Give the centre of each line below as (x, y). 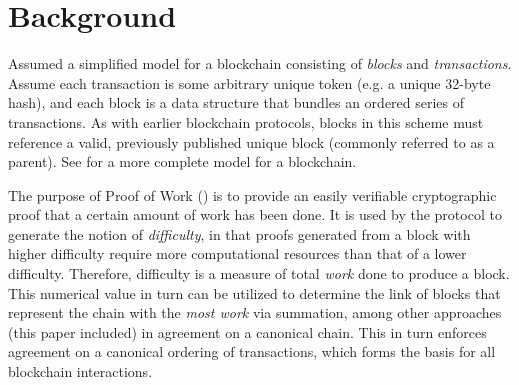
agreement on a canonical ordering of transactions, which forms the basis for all (252, 351)
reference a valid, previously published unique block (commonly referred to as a (251, 141)
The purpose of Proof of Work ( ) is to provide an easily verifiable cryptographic (252, 194)
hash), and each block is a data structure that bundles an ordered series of (236, 102)
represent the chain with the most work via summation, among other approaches (255, 312)
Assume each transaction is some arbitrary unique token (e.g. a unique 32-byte (249, 82)
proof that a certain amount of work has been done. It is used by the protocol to (255, 214)
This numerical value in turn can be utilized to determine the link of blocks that (254, 292)
